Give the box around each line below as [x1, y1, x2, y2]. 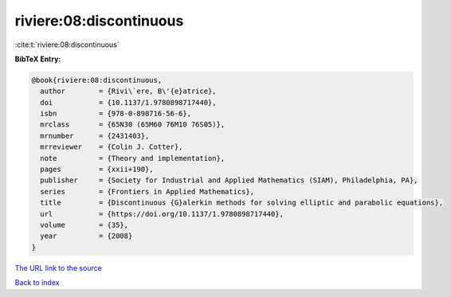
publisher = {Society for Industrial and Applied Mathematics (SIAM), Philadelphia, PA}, [40, 176, 418, 185]
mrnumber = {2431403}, [40, 131, 150, 140]
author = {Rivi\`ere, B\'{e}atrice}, [40, 87, 217, 96]
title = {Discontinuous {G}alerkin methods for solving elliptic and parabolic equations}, [40, 198, 444, 207]
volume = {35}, [40, 221, 129, 229]
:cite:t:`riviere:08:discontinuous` [14, 40, 120, 49]
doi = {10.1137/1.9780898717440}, [40, 98, 217, 107]
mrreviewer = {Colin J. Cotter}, [40, 143, 183, 151]
